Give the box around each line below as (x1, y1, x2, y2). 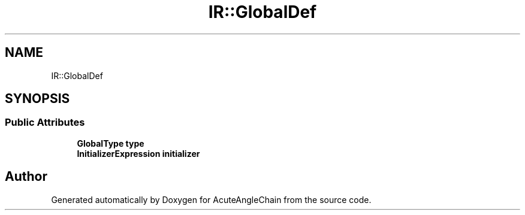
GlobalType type (77, 138, 144, 149)
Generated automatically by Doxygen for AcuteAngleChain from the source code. (51, 194, 372, 205)
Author (5, 169, 47, 184)
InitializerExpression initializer (77, 148, 200, 159)
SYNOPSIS (5, 91, 70, 107)
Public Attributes (5, 116, 85, 129)
